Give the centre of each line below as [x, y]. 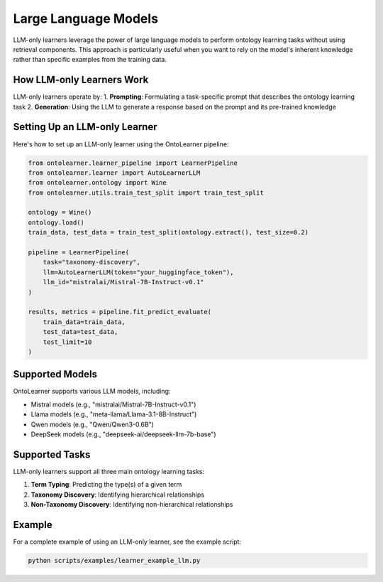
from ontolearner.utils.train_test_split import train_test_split [146, 193]
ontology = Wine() [60, 212]
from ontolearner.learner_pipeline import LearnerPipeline [133, 163]
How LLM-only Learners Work [81, 80]
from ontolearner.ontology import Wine [97, 183]
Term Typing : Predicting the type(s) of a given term [106, 485]
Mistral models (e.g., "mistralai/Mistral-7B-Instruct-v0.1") [113, 404]
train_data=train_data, [84, 322]
